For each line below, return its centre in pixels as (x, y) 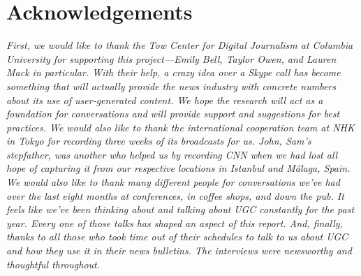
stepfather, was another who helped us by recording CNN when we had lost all (172, 154)
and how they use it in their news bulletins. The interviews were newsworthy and (179, 250)
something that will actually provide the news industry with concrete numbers (171, 86)
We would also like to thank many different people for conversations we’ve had (173, 182)
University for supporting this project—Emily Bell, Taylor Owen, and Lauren (171, 58)
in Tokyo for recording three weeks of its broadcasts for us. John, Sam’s (159, 141)
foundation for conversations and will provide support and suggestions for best (173, 114)
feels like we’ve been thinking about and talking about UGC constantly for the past (180, 209)
